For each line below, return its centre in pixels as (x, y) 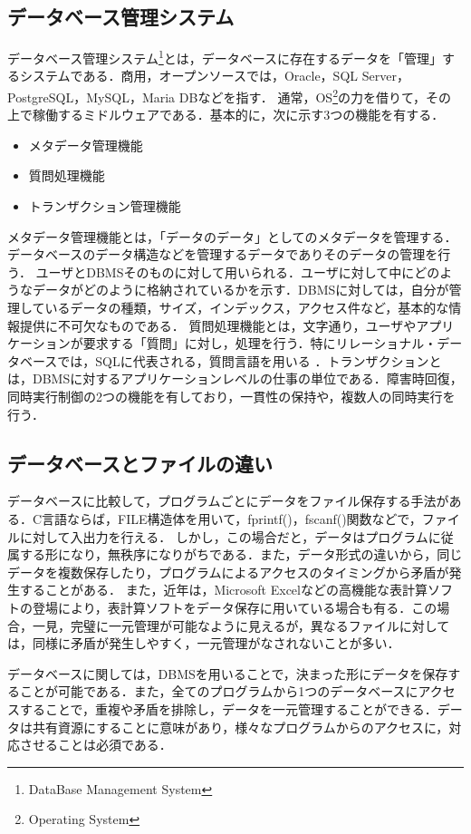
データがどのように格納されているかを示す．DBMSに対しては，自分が (240, 290)
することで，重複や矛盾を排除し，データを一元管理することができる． (228, 708)
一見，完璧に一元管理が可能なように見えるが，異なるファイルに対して (241, 625)
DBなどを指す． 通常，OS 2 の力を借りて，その (315, 96)
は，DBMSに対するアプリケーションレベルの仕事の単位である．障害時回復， (235, 378)
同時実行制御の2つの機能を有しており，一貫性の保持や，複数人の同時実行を (231, 397)
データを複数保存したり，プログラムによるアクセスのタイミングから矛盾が (228, 572)
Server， (385, 76)
